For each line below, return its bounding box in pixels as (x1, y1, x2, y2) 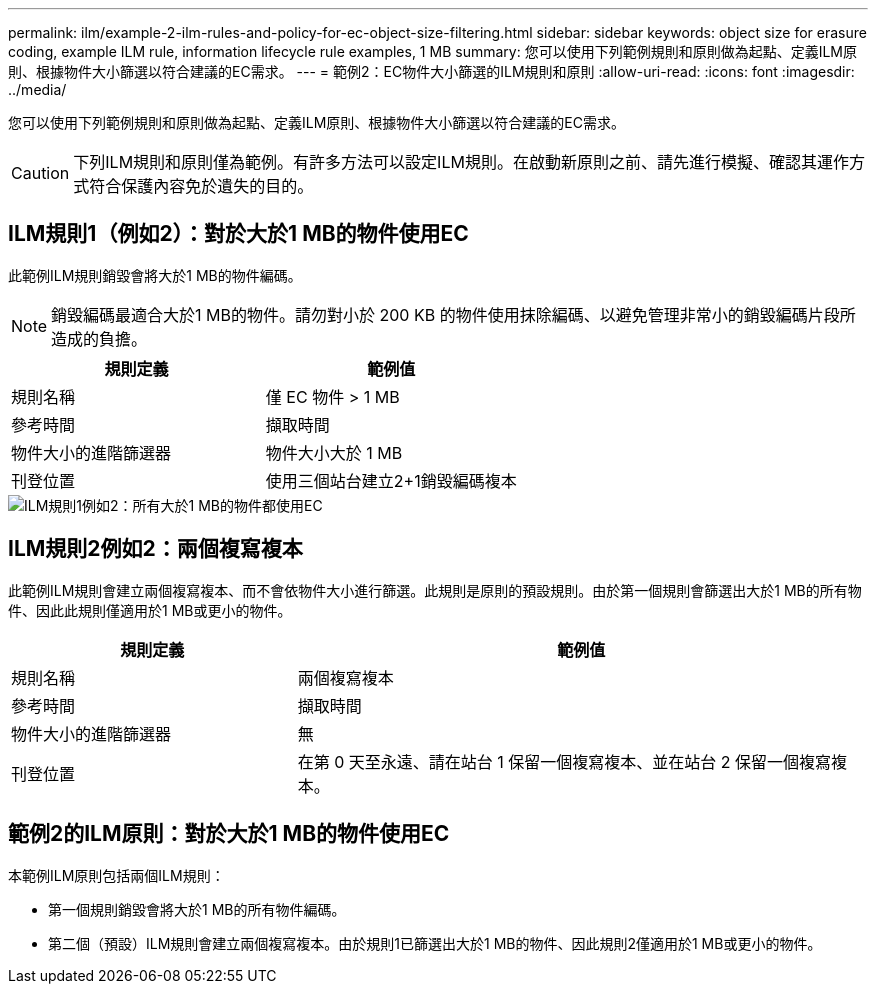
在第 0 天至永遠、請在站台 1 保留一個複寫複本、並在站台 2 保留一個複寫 (297, 751, 832, 772)
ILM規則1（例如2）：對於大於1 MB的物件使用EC (8, 221, 469, 247)
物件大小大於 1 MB (265, 442, 403, 463)
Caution (11, 163, 70, 183)
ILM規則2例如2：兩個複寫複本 (8, 536, 303, 562)
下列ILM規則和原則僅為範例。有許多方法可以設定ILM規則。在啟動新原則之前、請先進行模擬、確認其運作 (73, 152, 849, 172)
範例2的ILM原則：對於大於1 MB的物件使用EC (8, 821, 450, 847)
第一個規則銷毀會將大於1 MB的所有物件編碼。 (48, 900, 346, 918)
